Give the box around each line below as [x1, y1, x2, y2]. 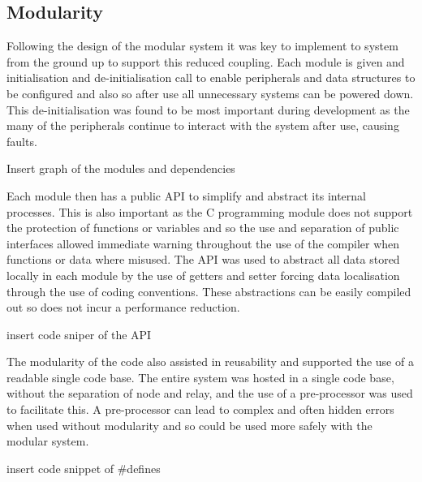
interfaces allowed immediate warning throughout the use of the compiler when [6, 235, 400, 252]
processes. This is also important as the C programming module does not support [6, 203, 413, 220]
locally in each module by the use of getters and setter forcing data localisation [6, 266, 400, 283]
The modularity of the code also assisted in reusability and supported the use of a [6, 353, 414, 370]
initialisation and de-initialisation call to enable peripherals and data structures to [6, 69, 416, 86]
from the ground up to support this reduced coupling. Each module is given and [6, 53, 405, 70]
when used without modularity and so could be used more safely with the [6, 416, 372, 433]
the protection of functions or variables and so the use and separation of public [6, 219, 399, 236]
